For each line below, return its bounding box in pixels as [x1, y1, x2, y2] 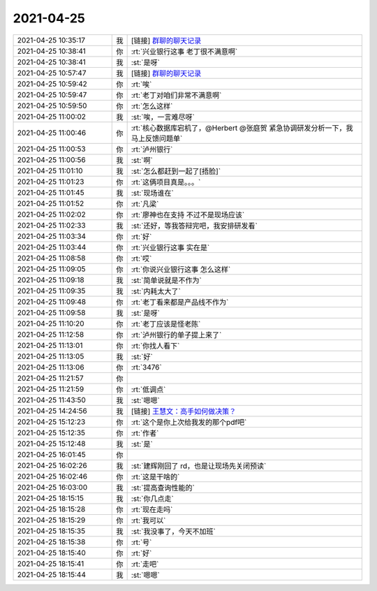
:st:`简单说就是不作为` [131, 275, 202, 285]
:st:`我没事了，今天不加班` [131, 526, 216, 536]
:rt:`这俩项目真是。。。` [131, 177, 201, 187]
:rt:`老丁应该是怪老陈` [131, 319, 201, 328]
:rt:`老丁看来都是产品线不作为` [131, 297, 229, 307]
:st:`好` [131, 351, 153, 361]
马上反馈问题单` [131, 133, 183, 143]
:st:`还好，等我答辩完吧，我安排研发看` [131, 221, 258, 231]
